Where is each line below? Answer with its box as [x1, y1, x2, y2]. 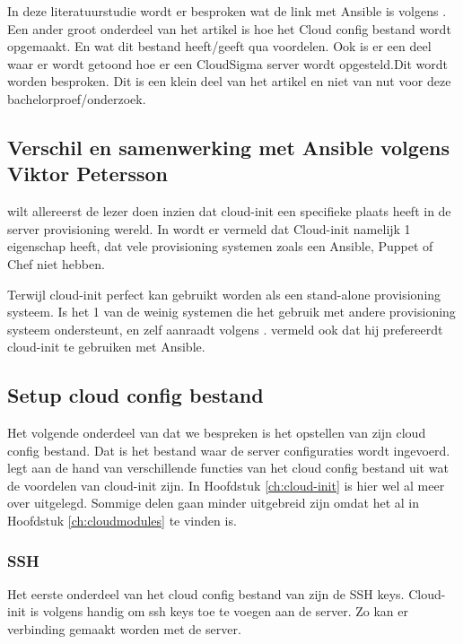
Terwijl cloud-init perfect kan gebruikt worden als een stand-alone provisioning [7, 284, 441, 303]
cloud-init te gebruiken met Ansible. [7, 337, 205, 356]
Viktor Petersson [7, 160, 169, 187]
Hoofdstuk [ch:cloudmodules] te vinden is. [7, 511, 237, 530]
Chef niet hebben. [7, 254, 105, 273]
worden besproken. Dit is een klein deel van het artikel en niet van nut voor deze [7, 72, 451, 91]
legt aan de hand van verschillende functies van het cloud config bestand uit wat [7, 458, 449, 477]
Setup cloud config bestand [7, 381, 264, 409]
